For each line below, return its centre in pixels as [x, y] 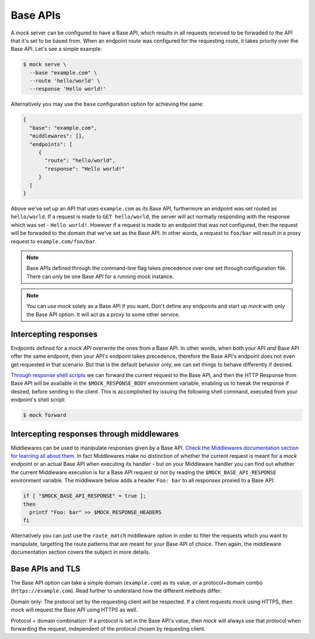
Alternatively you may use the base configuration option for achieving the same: [107, 104]
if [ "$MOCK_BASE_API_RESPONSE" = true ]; [85, 496]
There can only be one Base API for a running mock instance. [100, 276]
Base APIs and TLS [46, 569]
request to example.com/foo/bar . [54, 241]
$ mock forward [45, 415]
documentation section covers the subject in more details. [80, 552]
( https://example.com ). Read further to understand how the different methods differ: [116, 591]
